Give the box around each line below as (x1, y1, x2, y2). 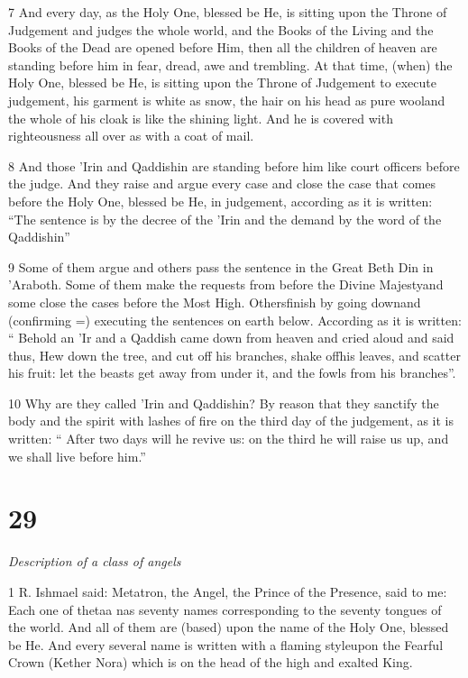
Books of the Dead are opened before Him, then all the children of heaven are (8, 38, 437, 57)
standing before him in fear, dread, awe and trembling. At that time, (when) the (8, 55, 453, 74)
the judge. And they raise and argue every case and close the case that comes (8, 174, 436, 193)
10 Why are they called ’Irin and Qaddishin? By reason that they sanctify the (8, 393, 439, 412)
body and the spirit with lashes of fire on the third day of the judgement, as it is (8, 411, 454, 430)
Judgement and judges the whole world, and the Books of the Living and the (8, 20, 434, 39)
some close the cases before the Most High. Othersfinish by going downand (8, 292, 421, 311)
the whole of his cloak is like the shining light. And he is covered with (8, 108, 393, 127)
